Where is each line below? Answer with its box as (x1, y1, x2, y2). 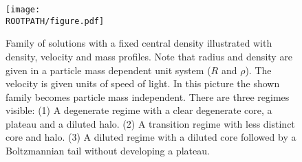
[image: (6, 5, 41, 14)
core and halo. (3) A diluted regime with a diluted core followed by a (6, 130, 296, 144)
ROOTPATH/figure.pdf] (6, 16, 105, 26)
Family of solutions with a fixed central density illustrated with (6, 36, 272, 50)
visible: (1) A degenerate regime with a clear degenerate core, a (6, 103, 272, 117)
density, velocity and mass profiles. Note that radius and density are (6, 49, 293, 63)
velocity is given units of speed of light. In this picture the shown (6, 76, 280, 91)
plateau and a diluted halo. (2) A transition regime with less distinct (6, 116, 295, 130)
